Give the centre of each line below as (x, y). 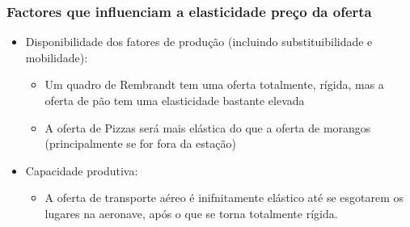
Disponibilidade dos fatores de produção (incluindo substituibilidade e (199, 42)
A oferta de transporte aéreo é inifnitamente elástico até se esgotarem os (224, 198)
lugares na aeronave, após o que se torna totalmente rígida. (191, 213)
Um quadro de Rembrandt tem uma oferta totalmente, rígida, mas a (214, 84)
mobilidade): (57, 57)
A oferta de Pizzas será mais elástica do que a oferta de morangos (208, 127)
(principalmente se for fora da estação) (140, 143)
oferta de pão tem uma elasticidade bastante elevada (175, 100)
